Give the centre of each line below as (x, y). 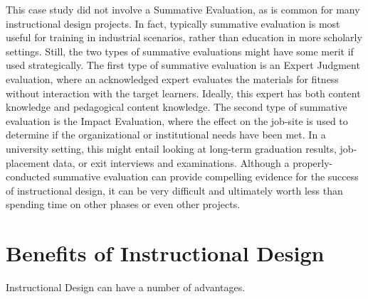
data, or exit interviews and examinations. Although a (171, 162)
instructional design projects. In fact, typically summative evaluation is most (173, 23)
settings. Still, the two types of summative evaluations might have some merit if (180, 51)
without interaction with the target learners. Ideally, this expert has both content (183, 93)
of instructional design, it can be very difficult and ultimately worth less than (174, 190)
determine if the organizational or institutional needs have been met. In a (166, 135)
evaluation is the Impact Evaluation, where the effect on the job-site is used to (177, 120)
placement (28, 162)
